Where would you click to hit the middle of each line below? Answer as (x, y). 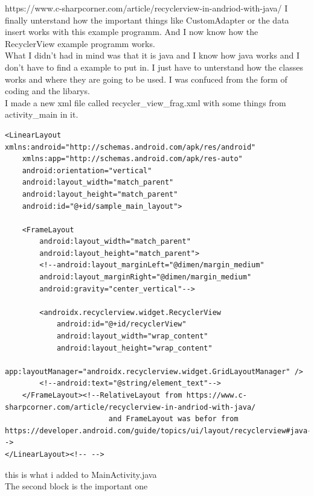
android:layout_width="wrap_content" (132, 336)
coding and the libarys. (47, 91)
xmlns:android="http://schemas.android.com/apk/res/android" (130, 147)
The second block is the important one (76, 486)
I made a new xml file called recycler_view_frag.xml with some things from (146, 102)
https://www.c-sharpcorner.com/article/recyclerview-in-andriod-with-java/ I (146, 8)
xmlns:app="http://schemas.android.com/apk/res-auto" (132, 159)
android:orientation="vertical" (87, 170)
